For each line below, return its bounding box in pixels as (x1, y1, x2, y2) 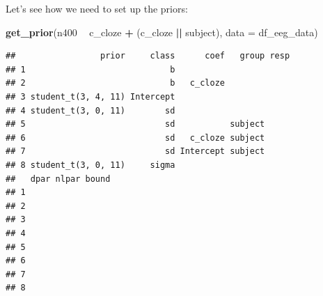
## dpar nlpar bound (6, 173, 111, 184)
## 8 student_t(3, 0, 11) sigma (6, 159, 175, 170)
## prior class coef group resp (6, 51, 290, 61)
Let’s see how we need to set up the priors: (6, 1, 188, 15)
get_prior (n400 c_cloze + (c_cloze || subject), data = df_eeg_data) (6, 24, 318, 39)
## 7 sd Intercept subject (6, 146, 265, 157)
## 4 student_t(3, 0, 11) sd (6, 105, 175, 116)
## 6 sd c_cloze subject (6, 132, 265, 143)
